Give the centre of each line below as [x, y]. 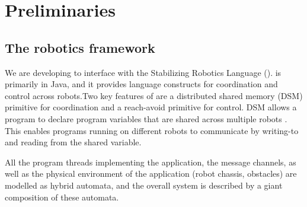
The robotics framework [80, 47]
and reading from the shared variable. [73, 142]
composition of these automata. [62, 197]
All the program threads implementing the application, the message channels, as [151, 162]
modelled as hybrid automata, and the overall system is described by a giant [144, 185]
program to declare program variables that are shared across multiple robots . [146, 118]
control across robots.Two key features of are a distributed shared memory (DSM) [154, 95]
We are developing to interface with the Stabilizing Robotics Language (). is [143, 72]
